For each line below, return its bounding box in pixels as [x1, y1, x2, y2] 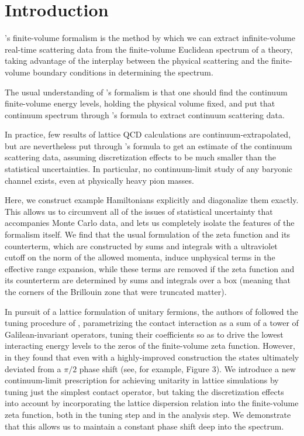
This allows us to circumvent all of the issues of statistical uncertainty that [5, 205, 273, 217]
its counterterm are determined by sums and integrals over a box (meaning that [5, 274, 291, 286]
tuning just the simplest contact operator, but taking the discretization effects [5, 385, 284, 397]
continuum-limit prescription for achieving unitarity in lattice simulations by [5, 374, 279, 386]
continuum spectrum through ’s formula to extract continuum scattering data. [5, 108, 285, 121]
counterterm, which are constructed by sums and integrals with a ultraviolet [5, 239, 278, 252]
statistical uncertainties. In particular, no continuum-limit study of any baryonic [5, 163, 293, 175]
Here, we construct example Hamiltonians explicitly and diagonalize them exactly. [5, 194, 299, 206]
